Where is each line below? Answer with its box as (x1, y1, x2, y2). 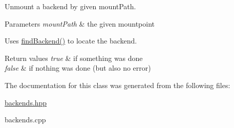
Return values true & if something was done (5, 52, 143, 63)
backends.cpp (5, 114, 46, 125)
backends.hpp (5, 97, 47, 108)
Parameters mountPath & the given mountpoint (5, 18, 155, 29)
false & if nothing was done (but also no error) (5, 62, 151, 73)
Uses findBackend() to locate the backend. (5, 35, 137, 46)
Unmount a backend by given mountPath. (5, 1, 136, 11)
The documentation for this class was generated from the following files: (5, 79, 230, 90)
